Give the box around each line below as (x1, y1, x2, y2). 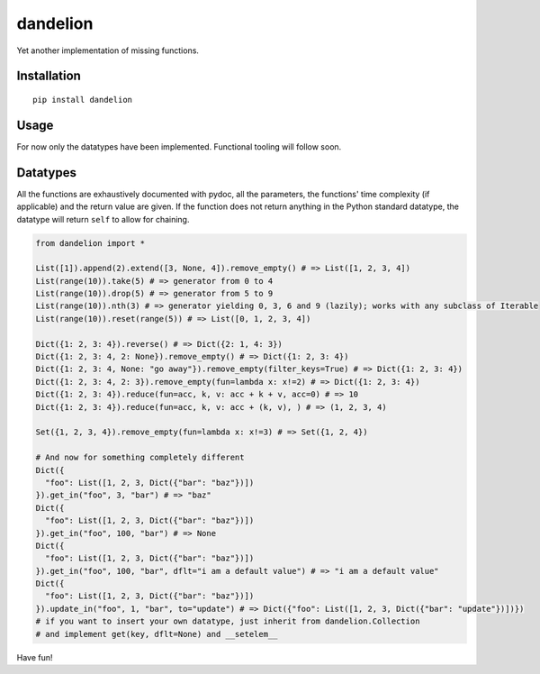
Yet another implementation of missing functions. (16, 45, 200, 56)
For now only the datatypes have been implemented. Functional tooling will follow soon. (16, 141, 342, 152)
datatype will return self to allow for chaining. (16, 214, 190, 224)
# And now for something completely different (35, 452, 245, 463)
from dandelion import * (35, 238, 146, 248)
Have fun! (16, 651, 53, 662)
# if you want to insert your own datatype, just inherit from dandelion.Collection (35, 616, 420, 626)
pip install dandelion (32, 95, 133, 105)
